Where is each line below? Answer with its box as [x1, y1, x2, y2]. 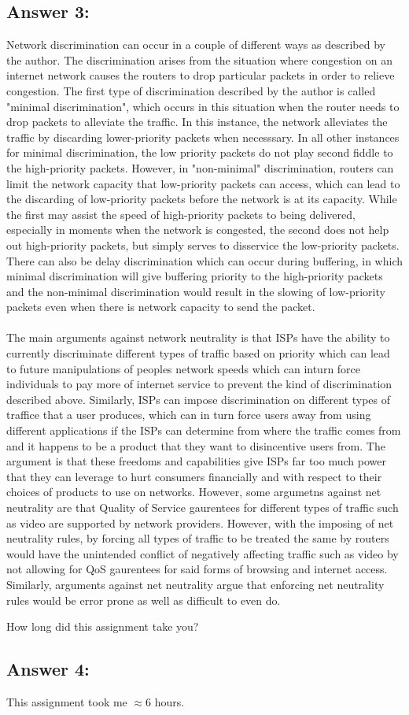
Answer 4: [6, 657, 90, 681]
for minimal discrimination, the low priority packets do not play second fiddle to [6, 144, 393, 161]
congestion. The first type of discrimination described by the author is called [6, 82, 376, 98]
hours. [154, 693, 185, 709]
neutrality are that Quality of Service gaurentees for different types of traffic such [6, 499, 399, 516]
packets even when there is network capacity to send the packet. [6, 298, 315, 315]
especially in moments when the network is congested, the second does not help [6, 221, 389, 238]
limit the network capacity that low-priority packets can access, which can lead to [6, 175, 400, 191]
